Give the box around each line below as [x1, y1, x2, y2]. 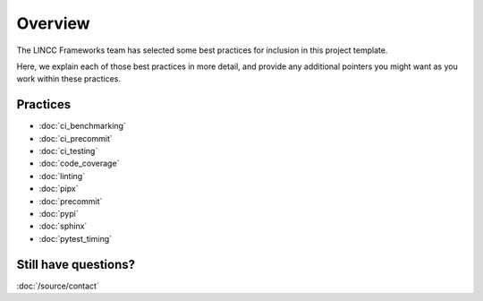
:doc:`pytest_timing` [38, 233, 112, 244]
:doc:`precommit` [38, 195, 103, 206]
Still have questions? [16, 256, 136, 272]
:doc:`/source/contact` [16, 280, 100, 291]
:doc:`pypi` [38, 208, 80, 219]
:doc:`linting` [38, 170, 85, 181]
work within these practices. [16, 73, 121, 84]
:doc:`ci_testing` [38, 146, 98, 157]
